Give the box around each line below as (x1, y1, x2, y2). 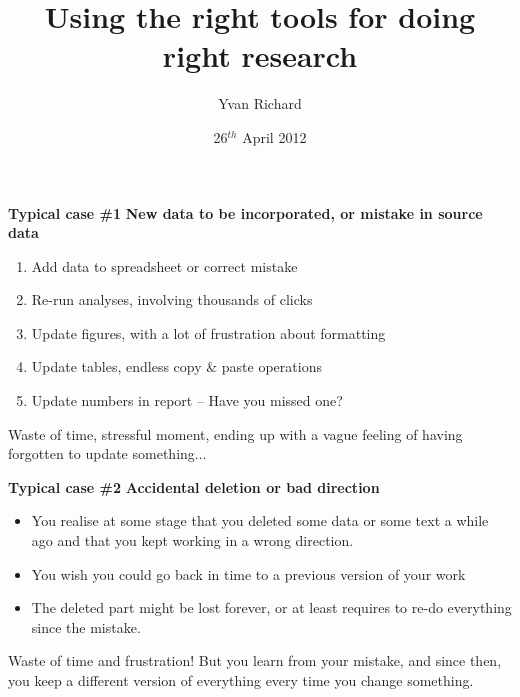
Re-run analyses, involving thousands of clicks (31, 289, 313, 310)
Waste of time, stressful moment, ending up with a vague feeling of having (8, 423, 463, 444)
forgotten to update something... (8, 443, 207, 464)
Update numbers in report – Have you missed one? (31, 390, 343, 411)
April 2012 (242, 126, 307, 147)
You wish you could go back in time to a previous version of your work (31, 563, 466, 584)
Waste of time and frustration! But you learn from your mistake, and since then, (8, 650, 502, 671)
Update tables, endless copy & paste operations (31, 356, 322, 377)
